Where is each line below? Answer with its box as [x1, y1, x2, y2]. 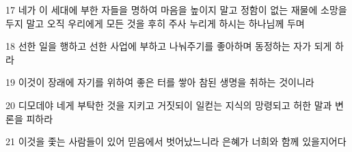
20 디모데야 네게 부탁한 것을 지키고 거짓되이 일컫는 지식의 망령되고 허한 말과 [5, 97, 332, 112]
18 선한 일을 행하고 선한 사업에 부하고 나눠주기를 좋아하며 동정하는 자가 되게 [5, 39, 332, 53]
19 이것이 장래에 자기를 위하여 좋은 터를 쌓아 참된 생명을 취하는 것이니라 [5, 75, 314, 89]
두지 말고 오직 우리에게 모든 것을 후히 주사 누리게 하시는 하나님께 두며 [5, 16, 305, 30]
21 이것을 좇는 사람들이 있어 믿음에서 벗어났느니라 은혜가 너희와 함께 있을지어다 [5, 134, 347, 149]
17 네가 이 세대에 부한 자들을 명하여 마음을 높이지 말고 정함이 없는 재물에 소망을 [5, 3, 347, 16]
